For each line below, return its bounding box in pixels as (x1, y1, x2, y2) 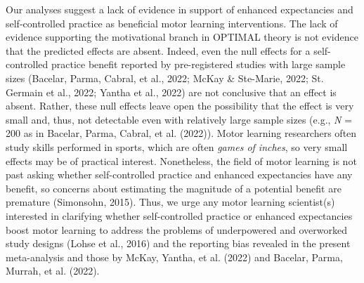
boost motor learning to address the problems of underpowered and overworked (6, 222, 347, 237)
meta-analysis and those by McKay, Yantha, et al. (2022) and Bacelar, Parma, (6, 249, 343, 264)
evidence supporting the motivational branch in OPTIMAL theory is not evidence (6, 29, 358, 44)
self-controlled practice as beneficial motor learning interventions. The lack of (6, 15, 338, 30)
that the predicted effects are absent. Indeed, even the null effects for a (6, 43, 311, 58)
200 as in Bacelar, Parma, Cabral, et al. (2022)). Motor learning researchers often (6, 126, 357, 140)
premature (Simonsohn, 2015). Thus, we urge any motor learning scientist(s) (6, 195, 335, 209)
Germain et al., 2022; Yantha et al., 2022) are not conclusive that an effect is (6, 84, 337, 99)
